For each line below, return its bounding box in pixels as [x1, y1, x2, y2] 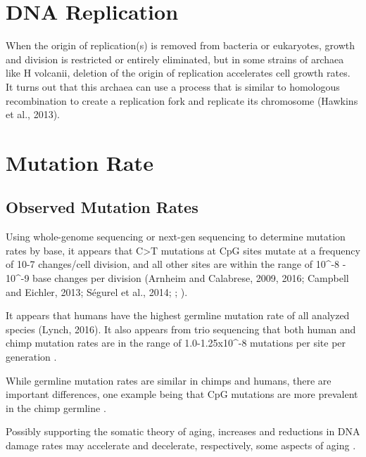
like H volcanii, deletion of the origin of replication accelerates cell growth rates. [6, 65, 351, 80]
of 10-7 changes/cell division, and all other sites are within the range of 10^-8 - [6, 257, 346, 271]
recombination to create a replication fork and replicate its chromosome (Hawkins [6, 93, 358, 108]
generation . [6, 349, 57, 364]
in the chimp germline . [6, 400, 106, 415]
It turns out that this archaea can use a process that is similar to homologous [6, 79, 340, 94]
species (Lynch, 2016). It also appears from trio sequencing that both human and [6, 321, 356, 336]
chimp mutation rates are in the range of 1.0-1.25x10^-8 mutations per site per [6, 335, 346, 350]
